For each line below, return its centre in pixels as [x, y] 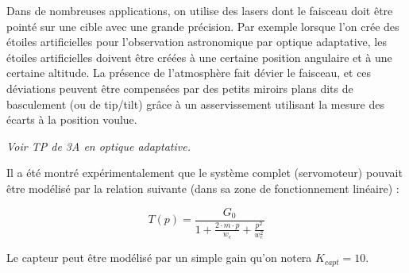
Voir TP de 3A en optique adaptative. [98, 146]
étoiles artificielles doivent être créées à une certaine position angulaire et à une [199, 57]
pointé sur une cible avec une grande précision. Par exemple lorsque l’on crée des [203, 26]
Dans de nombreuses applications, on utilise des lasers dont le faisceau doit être [200, 10]
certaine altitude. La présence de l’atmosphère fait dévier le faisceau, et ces [189, 73]
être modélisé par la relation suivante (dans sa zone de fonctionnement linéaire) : [203, 188]
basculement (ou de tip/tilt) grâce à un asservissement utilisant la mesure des [195, 104]
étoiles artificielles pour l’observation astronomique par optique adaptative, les [197, 42]
